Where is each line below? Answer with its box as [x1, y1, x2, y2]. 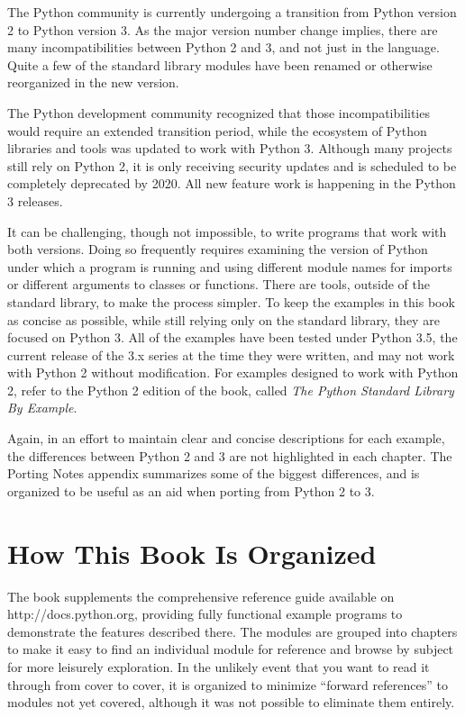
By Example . [7, 398, 77, 417]
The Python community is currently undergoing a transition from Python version [7, 3, 457, 21]
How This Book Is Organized [7, 534, 377, 571]
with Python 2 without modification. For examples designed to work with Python [7, 363, 459, 382]
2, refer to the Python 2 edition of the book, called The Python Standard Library [7, 380, 454, 399]
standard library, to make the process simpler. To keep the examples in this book [7, 292, 455, 311]
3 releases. [7, 191, 63, 210]
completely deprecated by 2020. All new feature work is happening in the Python [7, 174, 456, 193]
